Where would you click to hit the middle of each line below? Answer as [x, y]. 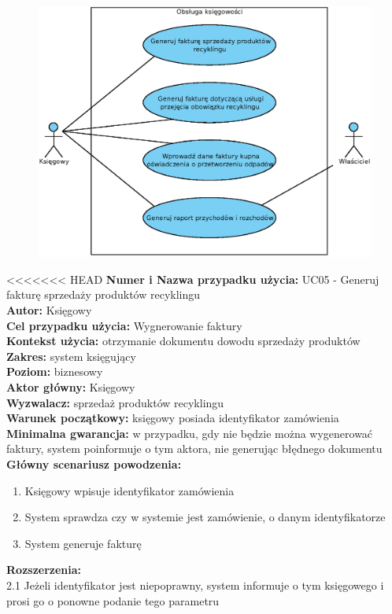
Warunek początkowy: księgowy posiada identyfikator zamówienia [173, 418]
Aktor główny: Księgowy [71, 386]
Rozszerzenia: [44, 570]
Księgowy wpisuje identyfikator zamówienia [129, 490]
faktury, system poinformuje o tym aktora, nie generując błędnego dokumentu [194, 449]
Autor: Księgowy [49, 310]
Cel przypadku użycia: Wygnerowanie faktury [124, 325]
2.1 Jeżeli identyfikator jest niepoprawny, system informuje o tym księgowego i [195, 585]
